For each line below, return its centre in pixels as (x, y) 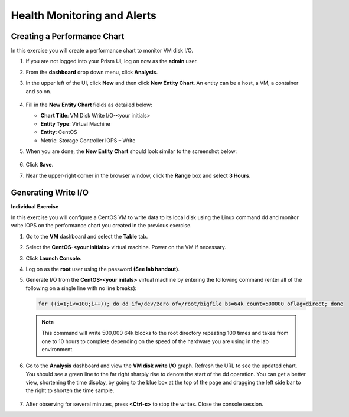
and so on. (39, 91)
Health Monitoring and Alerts (84, 15)
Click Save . (40, 165)
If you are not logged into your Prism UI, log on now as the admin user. (112, 61)
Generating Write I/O (50, 192)
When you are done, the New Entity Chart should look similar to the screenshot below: (131, 151)
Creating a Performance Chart (68, 36)
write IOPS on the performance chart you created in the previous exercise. (101, 226)
